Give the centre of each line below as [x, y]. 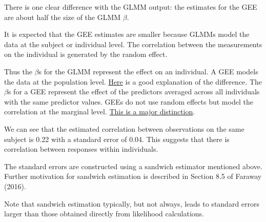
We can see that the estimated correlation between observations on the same [124, 128]
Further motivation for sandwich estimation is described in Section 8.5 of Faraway [133, 176]
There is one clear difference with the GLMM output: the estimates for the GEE [131, 7]
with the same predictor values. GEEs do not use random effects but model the [129, 101]
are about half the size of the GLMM [63, 17]
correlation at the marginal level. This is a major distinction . [100, 112]
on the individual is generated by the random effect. [86, 54]
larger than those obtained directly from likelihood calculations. [104, 214]
